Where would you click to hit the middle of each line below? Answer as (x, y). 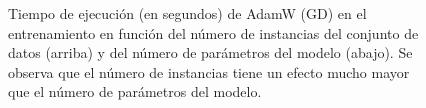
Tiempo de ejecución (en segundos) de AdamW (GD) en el (187, 13)
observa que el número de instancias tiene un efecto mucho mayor (209, 71)
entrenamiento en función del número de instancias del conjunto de (213, 32)
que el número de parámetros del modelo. (135, 91)
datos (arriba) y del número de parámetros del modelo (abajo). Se (210, 52)
